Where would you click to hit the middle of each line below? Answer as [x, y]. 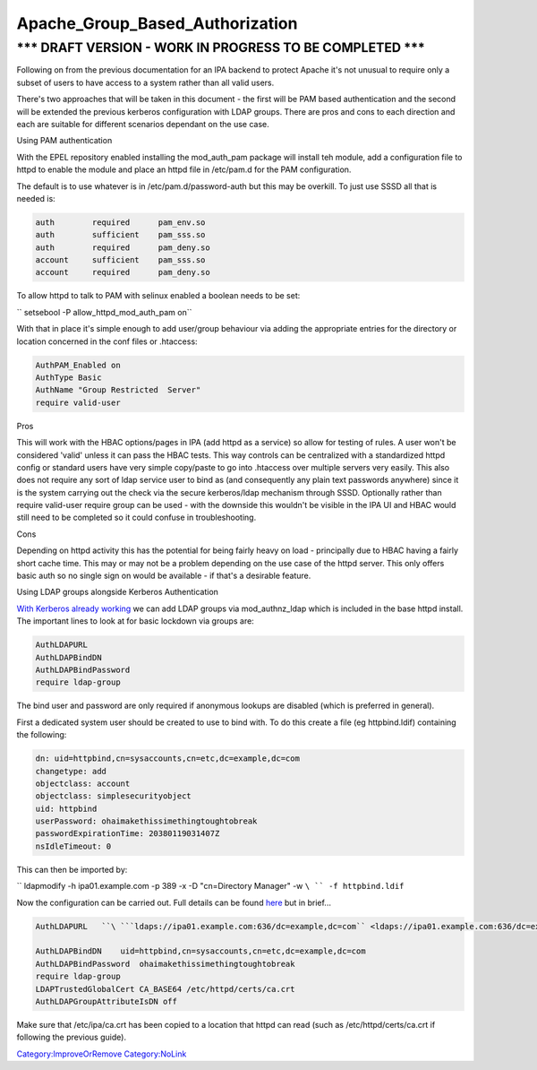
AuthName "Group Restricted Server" [118, 390]
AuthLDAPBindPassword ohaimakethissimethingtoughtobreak [165, 964]
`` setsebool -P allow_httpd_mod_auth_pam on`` [104, 312]
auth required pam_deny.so [123, 247]
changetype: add [71, 771]
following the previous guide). [72, 1037]
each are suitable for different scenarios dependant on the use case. [143, 124]
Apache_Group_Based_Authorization [157, 23]
